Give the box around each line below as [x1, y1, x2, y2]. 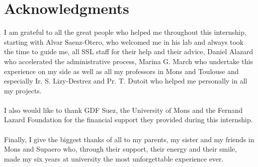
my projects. [4, 85, 42, 95]
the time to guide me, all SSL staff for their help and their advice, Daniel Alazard [4, 46, 254, 57]
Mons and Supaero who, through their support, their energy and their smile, [4, 144, 237, 154]
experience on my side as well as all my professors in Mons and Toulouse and [4, 66, 239, 76]
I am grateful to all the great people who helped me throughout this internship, [4, 27, 247, 37]
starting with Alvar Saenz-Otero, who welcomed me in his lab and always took [4, 36, 244, 47]
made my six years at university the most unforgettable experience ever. [4, 153, 224, 164]
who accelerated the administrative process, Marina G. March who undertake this [4, 56, 253, 66]
